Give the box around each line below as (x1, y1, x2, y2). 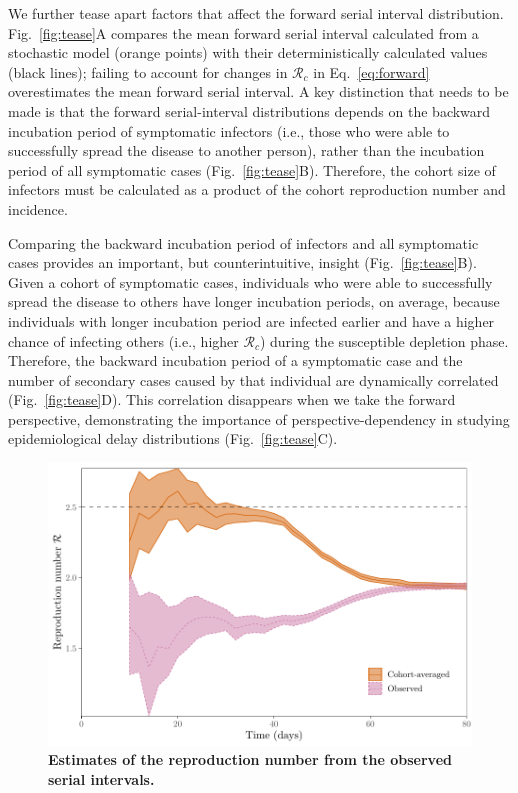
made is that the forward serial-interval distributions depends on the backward (8, 100, 491, 121)
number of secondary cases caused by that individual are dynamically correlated (8, 369, 499, 390)
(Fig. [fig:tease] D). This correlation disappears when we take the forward (8, 389, 456, 410)
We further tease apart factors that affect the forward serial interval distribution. (8, 3, 504, 23)
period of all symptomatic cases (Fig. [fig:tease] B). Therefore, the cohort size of (8, 159, 496, 180)
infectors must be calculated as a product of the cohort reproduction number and (8, 179, 506, 200)
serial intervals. (48, 768, 155, 789)
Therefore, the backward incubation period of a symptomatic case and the (8, 350, 463, 371)
